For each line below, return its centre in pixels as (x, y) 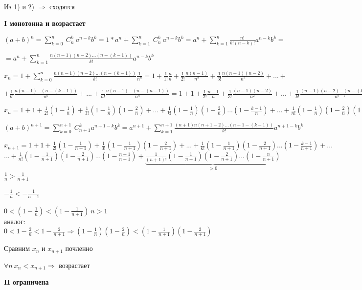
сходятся (62, 6)
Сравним (17, 248)
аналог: (15, 221)
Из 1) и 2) (19, 6)
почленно (79, 248)
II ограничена (26, 282)
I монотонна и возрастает (45, 23)
